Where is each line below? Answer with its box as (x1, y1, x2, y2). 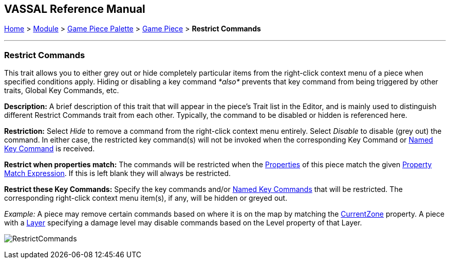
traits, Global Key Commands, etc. (4, 86, 119, 95)
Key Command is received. (4, 144, 95, 153)
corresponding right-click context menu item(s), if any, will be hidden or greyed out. (4, 194, 288, 203)
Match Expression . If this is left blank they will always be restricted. (4, 169, 231, 178)
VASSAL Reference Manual (4, 3, 145, 15)
